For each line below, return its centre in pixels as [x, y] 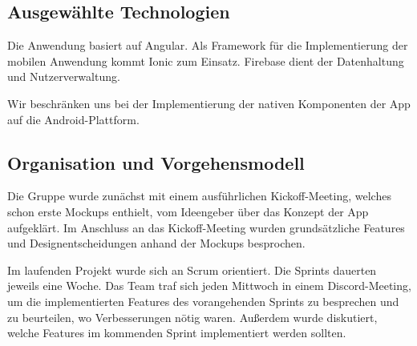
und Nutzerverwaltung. [64, 76]
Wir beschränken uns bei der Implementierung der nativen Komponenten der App [209, 103]
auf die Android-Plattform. [73, 119]
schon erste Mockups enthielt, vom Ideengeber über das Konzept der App [188, 211]
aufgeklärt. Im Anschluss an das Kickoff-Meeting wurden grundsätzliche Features [206, 227]
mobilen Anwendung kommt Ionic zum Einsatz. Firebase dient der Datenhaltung [206, 60]
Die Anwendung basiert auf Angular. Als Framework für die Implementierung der [208, 45]
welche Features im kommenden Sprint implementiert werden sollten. [177, 333]
